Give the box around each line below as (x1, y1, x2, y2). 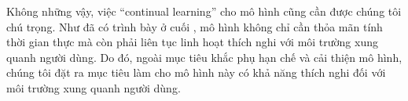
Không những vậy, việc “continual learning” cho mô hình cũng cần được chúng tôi (6, 3, 402, 19)
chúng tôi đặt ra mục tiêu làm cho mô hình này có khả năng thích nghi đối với (6, 64, 386, 81)
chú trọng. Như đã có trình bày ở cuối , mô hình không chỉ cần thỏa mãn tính (6, 18, 383, 34)
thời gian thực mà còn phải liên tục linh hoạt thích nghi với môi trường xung (6, 34, 378, 50)
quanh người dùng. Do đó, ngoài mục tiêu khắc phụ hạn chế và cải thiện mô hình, (6, 49, 402, 65)
